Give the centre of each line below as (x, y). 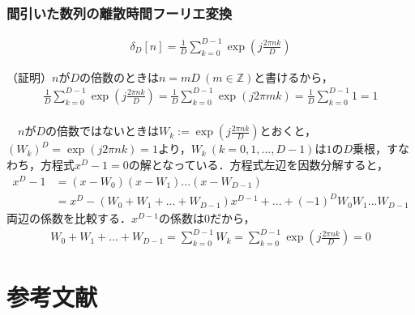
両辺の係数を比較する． (69, 218)
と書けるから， (293, 77)
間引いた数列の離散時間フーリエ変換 (120, 13)
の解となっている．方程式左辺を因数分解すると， (259, 165)
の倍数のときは (119, 77)
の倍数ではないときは (102, 131)
